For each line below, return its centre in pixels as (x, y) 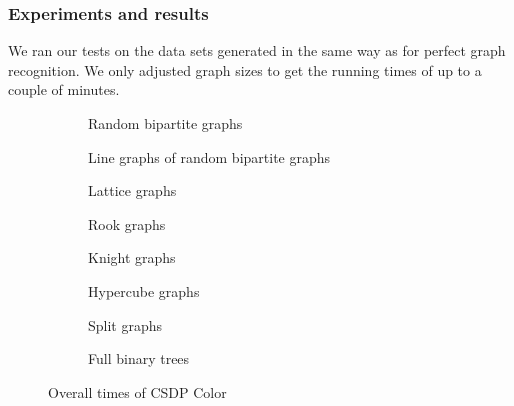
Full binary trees (139, 358)
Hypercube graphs (144, 290)
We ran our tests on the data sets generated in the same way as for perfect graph (257, 50)
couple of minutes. (64, 89)
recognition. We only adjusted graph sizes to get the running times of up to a (245, 69)
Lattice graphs (132, 190)
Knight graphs (132, 257)
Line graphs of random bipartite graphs (209, 156)
